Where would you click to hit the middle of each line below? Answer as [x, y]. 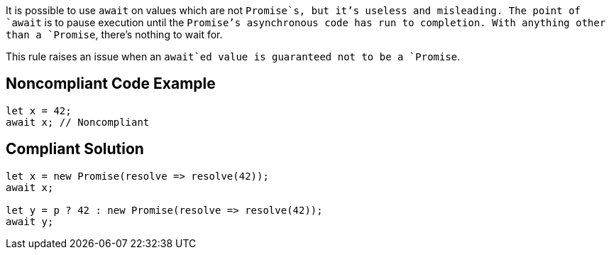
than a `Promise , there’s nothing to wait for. [114, 34]
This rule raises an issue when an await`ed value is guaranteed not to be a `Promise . [233, 56]
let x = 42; [39, 110]
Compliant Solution [75, 149]
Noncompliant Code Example [111, 84]
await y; [30, 221]
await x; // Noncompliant [78, 122]
